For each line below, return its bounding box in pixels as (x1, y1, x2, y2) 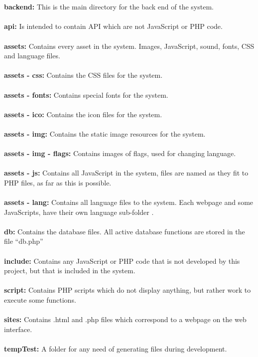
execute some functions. (4, 295, 76, 305)
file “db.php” (4, 236, 43, 246)
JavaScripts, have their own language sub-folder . (4, 206, 154, 217)
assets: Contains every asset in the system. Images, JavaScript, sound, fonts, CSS (4, 40, 255, 51)
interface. (4, 324, 32, 334)
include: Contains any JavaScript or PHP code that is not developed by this (4, 255, 240, 266)
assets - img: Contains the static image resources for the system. (4, 128, 206, 139)
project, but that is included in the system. (4, 265, 135, 276)
